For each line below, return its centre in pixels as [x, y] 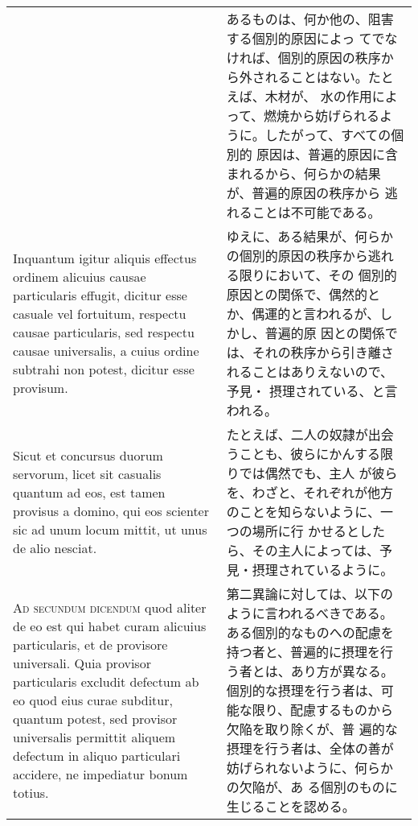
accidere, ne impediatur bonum [100, 774]
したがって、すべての [328, 135]
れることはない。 [316, 77]
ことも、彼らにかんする [309, 454]
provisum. [41, 388]
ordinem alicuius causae [80, 277]
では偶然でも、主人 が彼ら [318, 473]
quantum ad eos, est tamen [89, 492]
